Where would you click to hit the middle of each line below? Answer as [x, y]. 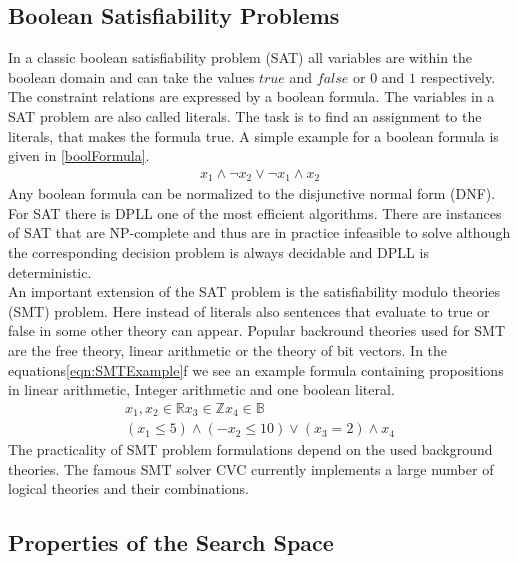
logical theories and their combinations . [128, 488]
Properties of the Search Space [171, 542]
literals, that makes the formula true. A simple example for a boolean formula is [253, 135]
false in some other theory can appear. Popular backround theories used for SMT [257, 330]
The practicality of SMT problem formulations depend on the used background [250, 449]
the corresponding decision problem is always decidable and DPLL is [218, 252]
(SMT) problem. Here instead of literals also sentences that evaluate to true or [249, 310]
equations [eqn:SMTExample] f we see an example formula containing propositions [256, 369]
